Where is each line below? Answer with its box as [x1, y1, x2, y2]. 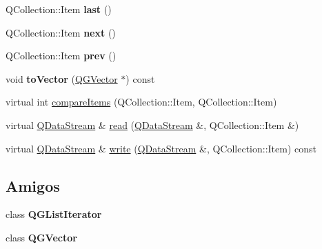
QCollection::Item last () [6, 2, 112, 16]
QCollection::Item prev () [6, 48, 117, 63]
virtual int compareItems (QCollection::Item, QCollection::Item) [6, 94, 277, 109]
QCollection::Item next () [6, 25, 116, 39]
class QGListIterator [6, 207, 102, 221]
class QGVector [6, 230, 77, 244]
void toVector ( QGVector [6, 71, 118, 86]
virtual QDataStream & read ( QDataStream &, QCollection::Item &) [6, 117, 299, 132]
